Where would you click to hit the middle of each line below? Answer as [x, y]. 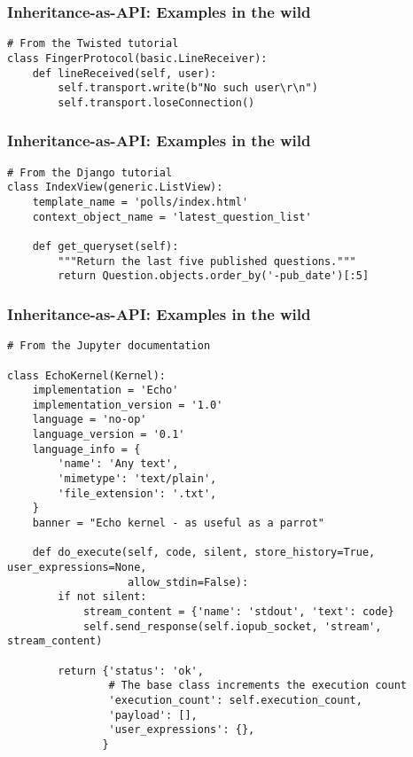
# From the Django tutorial [90, 172]
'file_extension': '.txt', [137, 493]
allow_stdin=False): [188, 582]
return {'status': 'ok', [131, 671]
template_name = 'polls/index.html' [140, 203]
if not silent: [102, 597]
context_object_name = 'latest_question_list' [172, 217]
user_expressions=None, [77, 568]
